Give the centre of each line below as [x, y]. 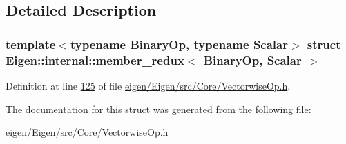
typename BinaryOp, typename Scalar [179, 44]
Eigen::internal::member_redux [95, 60]
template [31, 44]
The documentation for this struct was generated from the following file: [158, 109]
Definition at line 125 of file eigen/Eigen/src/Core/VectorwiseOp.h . [148, 85]
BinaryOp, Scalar [252, 60]
